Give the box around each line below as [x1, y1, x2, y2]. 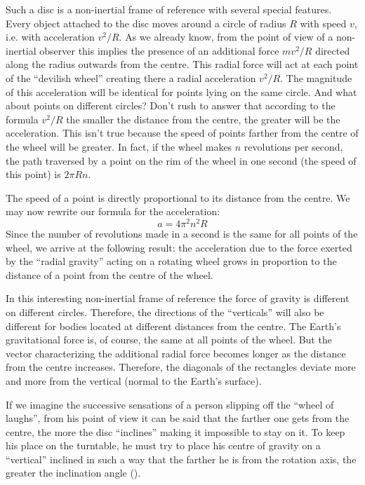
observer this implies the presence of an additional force [39, 43, 279, 57]
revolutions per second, [244, 139, 343, 153]
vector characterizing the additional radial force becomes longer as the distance [6, 346, 346, 360]
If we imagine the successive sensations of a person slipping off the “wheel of [6, 397, 334, 411]
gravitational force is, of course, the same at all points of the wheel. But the [6, 332, 332, 347]
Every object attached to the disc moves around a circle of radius [6, 15, 286, 30]
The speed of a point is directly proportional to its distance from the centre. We [6, 190, 350, 205]
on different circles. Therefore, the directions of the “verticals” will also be [6, 304, 324, 319]
